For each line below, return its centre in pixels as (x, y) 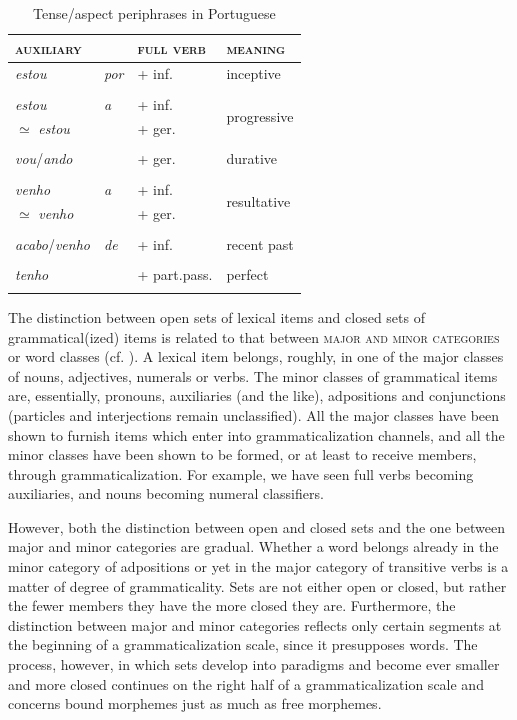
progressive (260, 115)
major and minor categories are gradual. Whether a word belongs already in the (253, 546)
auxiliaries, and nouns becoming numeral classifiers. (166, 493)
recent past (260, 243)
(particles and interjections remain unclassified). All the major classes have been (254, 414)
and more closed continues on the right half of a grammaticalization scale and (246, 683)
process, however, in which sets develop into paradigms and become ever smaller (254, 664)
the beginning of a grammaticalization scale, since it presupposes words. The (243, 644)
